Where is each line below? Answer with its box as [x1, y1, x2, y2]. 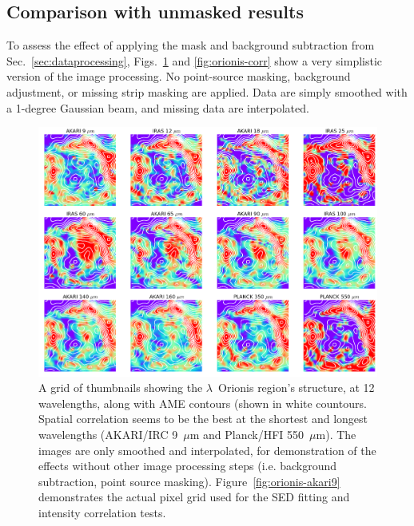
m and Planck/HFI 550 [189, 426, 305, 443]
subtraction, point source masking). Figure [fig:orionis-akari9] [38, 473, 340, 489]
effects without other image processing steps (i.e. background [38, 457, 337, 474]
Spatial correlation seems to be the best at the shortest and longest [38, 410, 368, 427]
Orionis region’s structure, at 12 [217, 379, 375, 396]
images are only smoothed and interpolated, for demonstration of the [38, 441, 376, 458]
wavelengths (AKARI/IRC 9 [38, 426, 178, 443]
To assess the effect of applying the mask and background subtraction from [6, 37, 375, 53]
